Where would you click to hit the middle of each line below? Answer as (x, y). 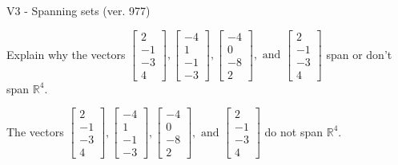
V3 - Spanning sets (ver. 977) (78, 10)
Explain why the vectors (66, 54)
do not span (294, 131)
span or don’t (359, 54)
